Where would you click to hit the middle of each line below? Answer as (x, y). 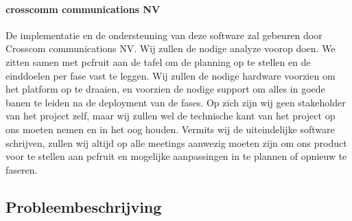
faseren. (22, 169)
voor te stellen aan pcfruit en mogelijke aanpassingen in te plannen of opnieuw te (176, 156)
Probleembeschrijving (84, 206)
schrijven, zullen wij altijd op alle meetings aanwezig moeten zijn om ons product (176, 142)
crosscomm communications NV (83, 9)
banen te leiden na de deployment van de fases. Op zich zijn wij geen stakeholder (176, 102)
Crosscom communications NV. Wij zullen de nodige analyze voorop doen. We (171, 48)
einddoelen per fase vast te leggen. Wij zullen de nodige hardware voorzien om (171, 75)
